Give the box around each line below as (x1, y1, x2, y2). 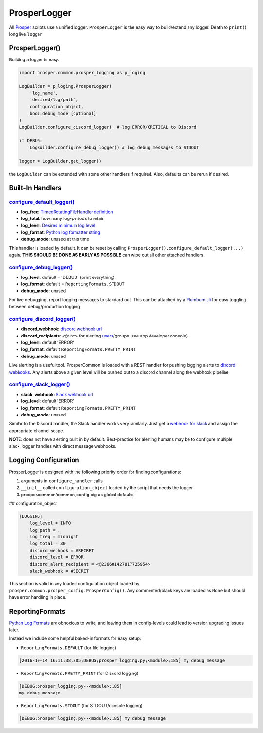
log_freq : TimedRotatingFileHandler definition (21, 209, 113, 215)
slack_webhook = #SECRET (29, 568, 89, 574)
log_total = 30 (29, 541, 66, 546)
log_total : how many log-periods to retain (21, 216, 105, 221)
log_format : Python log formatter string (21, 229, 101, 235)
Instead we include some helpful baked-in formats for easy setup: (9, 635, 141, 641)
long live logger (9, 31, 43, 37)
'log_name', (29, 90, 58, 96)
